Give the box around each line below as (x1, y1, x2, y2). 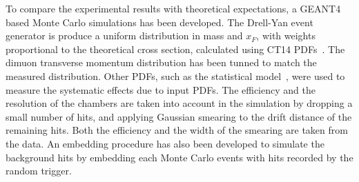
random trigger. (6, 163, 72, 178)
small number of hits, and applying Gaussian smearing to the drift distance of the (6, 109, 352, 123)
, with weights (256, 28, 316, 43)
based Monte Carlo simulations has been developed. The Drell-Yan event (6, 14, 313, 29)
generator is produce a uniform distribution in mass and (6, 28, 243, 43)
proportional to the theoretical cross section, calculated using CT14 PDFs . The (6, 41, 345, 56)
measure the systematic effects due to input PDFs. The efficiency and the (6, 82, 316, 97)
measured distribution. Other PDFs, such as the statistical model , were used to (6, 68, 345, 83)
